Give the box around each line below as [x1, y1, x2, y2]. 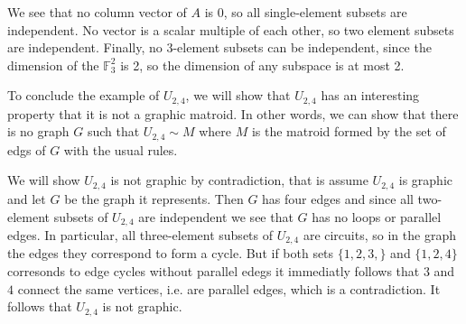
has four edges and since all [262, 189, 414, 208]
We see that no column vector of [7, 3, 187, 21]
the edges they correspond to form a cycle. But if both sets [7, 244, 334, 263]
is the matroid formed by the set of [251, 122, 446, 141]
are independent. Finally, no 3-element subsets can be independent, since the [7, 38, 432, 57]
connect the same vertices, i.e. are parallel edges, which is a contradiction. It [17, 279, 441, 298]
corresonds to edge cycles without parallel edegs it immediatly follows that [7, 262, 420, 281]
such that [87, 122, 140, 141]
